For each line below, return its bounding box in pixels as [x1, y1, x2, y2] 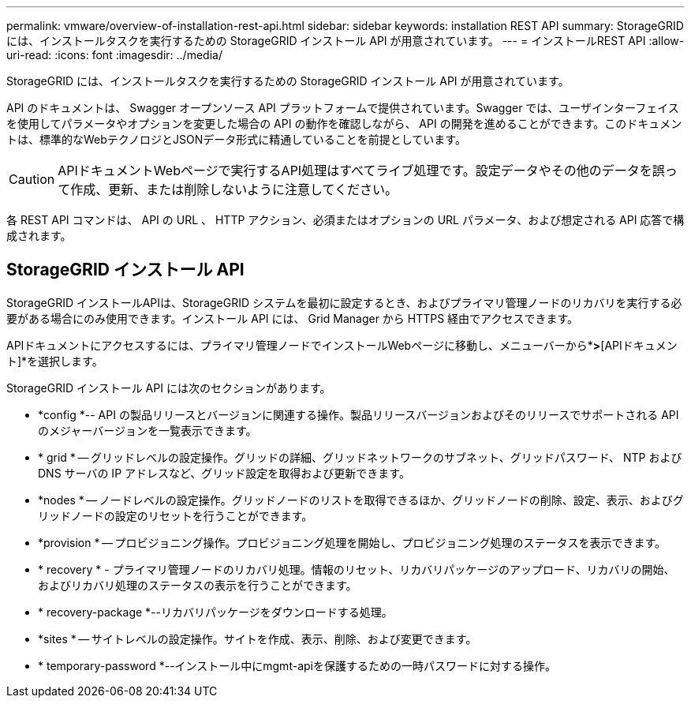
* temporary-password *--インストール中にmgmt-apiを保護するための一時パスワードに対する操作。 [38, 658, 556, 672]
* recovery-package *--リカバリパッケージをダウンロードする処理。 [38, 605, 393, 619]
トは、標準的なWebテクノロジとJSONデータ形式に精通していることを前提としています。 [6, 133, 466, 146]
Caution [9, 171, 55, 187]
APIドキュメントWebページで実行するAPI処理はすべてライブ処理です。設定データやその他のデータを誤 [58, 163, 665, 178]
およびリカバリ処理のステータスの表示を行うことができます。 [38, 578, 357, 592]
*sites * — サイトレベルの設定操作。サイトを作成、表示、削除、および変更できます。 [38, 631, 477, 646]
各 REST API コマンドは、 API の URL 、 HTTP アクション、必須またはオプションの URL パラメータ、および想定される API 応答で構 [6, 213, 685, 227]
